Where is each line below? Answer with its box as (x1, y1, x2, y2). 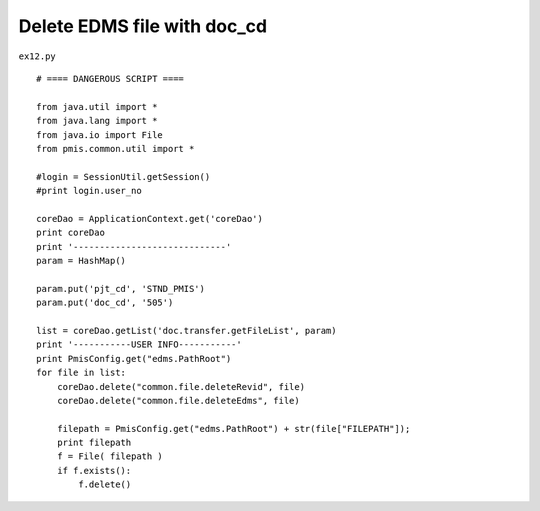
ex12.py (18, 50, 57, 62)
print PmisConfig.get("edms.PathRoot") (36, 353, 232, 364)
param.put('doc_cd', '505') (36, 297, 174, 309)
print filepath (56, 437, 132, 449)
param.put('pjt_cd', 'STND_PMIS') (36, 283, 205, 294)
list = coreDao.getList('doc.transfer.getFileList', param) (36, 325, 337, 336)
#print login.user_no (36, 185, 142, 197)
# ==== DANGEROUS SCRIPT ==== (36, 73, 185, 84)
